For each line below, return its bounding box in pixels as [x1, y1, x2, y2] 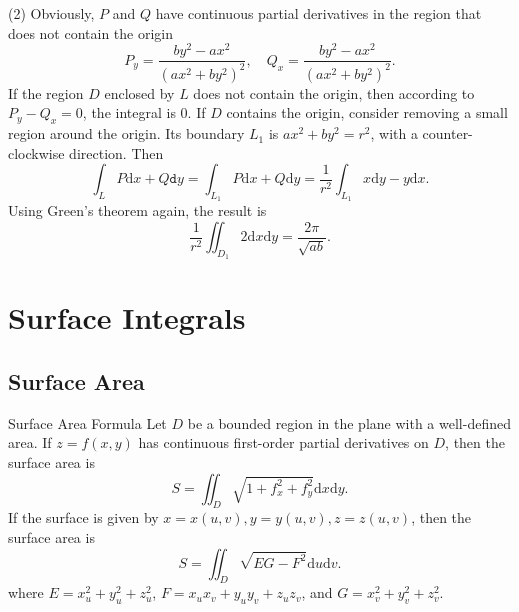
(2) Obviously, [8, 3, 95, 23]
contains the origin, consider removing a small [226, 102, 508, 123]
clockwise [8, 142, 65, 163]
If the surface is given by [8, 507, 159, 528]
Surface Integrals [8, 297, 246, 338]
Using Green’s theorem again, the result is [8, 200, 267, 221]
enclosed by [104, 82, 175, 103]
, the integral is [82, 102, 176, 123]
